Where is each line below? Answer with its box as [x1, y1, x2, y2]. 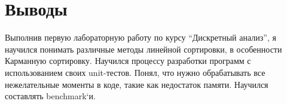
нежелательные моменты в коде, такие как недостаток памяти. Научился [5, 78, 268, 90]
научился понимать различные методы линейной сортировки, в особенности [5, 42, 282, 55]
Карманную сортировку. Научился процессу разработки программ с [5, 54, 251, 67]
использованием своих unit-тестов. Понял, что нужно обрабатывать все [5, 66, 265, 78]
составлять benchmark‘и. [5, 90, 96, 102]
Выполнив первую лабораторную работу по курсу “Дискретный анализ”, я [5, 31, 276, 44]
